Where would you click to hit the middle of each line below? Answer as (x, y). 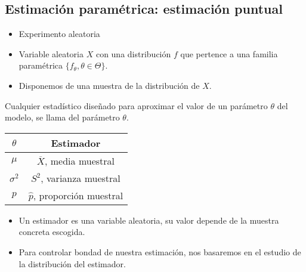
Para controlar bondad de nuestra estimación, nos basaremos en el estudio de (160, 251)
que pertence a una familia (229, 53)
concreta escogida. (52, 232)
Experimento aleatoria (59, 34)
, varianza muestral (81, 178)
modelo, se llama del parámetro (62, 117)
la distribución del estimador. (72, 263)
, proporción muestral (78, 195)
